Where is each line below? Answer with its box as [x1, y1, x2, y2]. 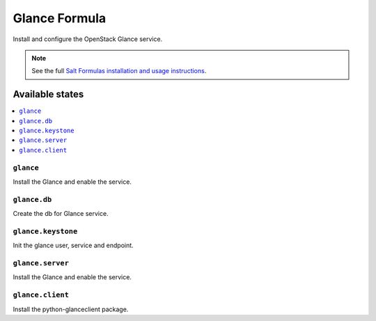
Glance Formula [13, 10, 107, 26]
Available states [13, 88, 84, 100]
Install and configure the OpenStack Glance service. [13, 35, 163, 43]
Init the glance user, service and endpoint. [13, 241, 134, 250]
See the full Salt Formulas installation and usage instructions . [31, 67, 207, 75]
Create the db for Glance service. [13, 210, 109, 218]
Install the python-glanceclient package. [13, 305, 129, 313]
